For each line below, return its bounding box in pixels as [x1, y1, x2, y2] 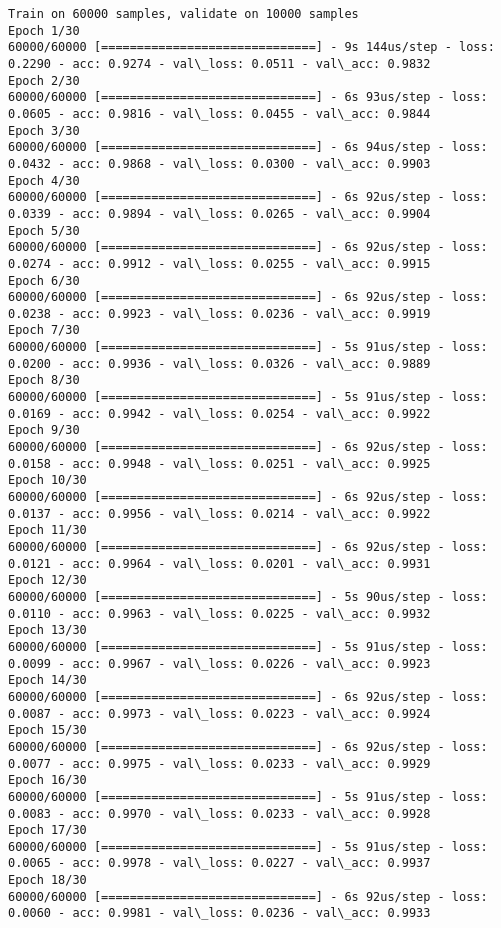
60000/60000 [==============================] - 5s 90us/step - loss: [8, 589, 488, 604]
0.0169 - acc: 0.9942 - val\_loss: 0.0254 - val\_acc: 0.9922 [8, 406, 431, 421]
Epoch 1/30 [8, 23, 80, 38]
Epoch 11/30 [8, 523, 87, 538]
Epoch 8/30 [8, 373, 80, 388]
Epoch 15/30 [8, 723, 87, 738]
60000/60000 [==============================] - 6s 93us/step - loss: [8, 90, 488, 105]
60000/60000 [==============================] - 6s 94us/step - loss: [8, 140, 488, 155]
